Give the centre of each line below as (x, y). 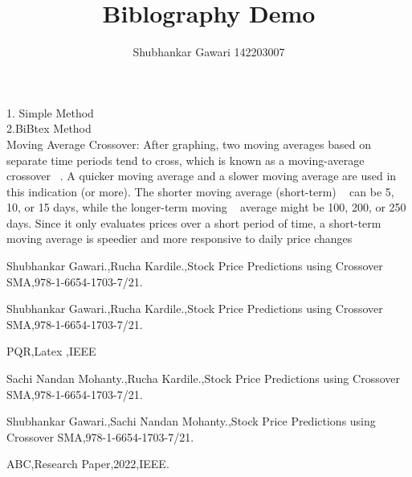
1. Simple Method (50, 112)
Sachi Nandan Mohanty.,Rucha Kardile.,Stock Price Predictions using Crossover (203, 378)
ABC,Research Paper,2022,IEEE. (88, 464)
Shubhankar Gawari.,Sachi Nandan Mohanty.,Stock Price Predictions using (191, 421)
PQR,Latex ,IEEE (51, 351)
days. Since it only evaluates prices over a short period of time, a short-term (194, 222)
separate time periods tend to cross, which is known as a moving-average (186, 160)
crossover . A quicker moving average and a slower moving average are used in (202, 176)
